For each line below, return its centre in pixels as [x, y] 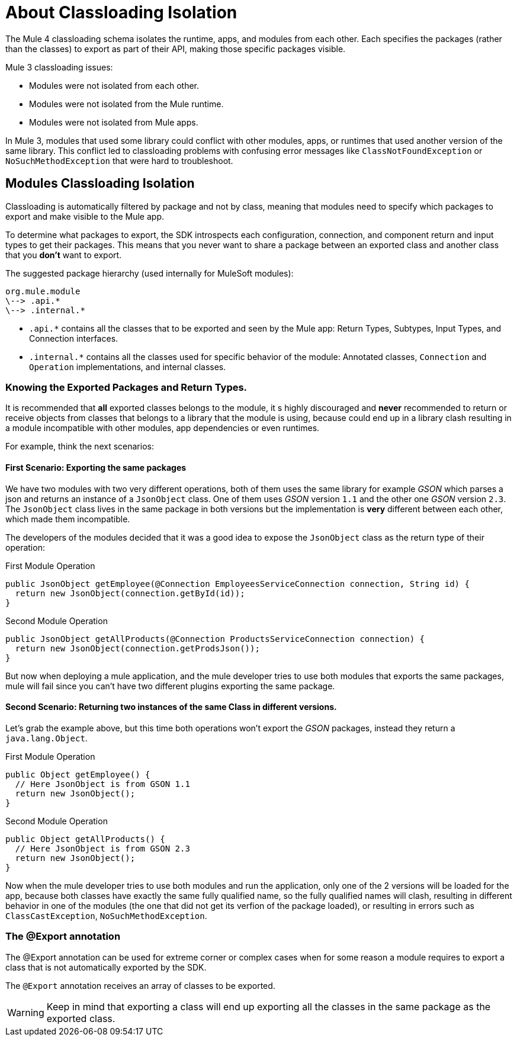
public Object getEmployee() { [78, 774]
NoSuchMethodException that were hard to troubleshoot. [119, 160]
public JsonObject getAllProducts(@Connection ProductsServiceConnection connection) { [215, 639]
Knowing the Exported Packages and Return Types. [126, 387]
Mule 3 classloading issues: [59, 67]
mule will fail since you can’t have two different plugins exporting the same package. [170, 686]
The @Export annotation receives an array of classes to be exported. [140, 985]
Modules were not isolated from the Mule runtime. [126, 104]
